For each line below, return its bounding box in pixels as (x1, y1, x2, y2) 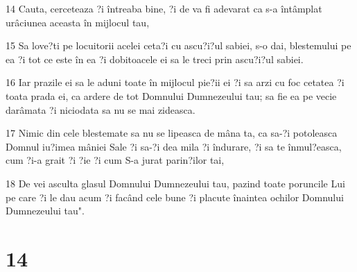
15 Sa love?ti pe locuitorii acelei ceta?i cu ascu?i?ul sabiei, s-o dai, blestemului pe (6, 38, 351, 53)
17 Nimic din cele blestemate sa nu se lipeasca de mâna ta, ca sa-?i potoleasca (6, 126, 338, 140)
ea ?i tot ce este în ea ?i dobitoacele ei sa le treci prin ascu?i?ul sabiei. (6, 51, 304, 66)
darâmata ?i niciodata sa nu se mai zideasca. (6, 102, 195, 117)
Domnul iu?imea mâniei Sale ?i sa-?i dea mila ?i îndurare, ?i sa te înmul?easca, (6, 139, 342, 153)
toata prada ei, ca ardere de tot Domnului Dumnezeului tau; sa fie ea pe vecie (6, 88, 337, 103)
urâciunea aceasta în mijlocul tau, (6, 15, 150, 29)
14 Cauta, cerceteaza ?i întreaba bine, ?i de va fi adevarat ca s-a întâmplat (6, 1, 322, 15)
